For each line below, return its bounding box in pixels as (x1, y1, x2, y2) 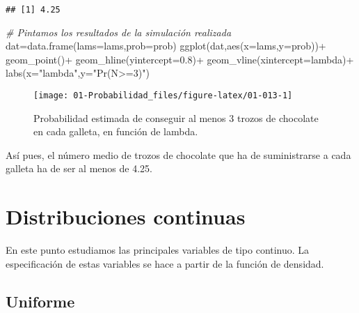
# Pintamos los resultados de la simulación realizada (6, 24, 232, 39)
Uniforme (6, 290, 75, 312)
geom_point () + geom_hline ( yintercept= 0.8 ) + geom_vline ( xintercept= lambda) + (6, 52, 354, 66)
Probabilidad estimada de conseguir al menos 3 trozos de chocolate (33, 110, 319, 125)
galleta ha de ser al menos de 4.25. (6, 161, 152, 176)
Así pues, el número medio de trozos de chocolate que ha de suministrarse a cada (6, 147, 351, 162)
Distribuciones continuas (6, 202, 246, 231)
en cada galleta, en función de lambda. (33, 124, 198, 139)
